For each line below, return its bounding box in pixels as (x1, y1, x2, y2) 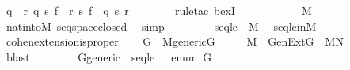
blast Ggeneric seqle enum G (6, 48, 212, 64)
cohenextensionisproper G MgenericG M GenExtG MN (6, 33, 344, 50)
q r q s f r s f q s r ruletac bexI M (6, 2, 312, 18)
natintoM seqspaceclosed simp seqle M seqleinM (6, 17, 317, 34)
